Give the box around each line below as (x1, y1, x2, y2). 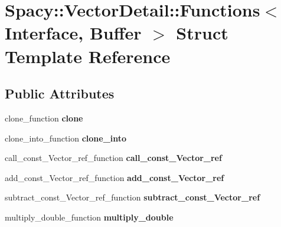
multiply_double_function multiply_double (5, 210, 174, 223)
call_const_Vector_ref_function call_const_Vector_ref (5, 152, 222, 164)
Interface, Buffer (5, 21, 142, 45)
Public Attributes (5, 84, 115, 103)
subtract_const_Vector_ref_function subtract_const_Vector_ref (5, 191, 260, 203)
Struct (176, 21, 228, 45)
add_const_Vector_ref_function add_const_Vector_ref (5, 171, 224, 183)
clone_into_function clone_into (5, 131, 127, 144)
